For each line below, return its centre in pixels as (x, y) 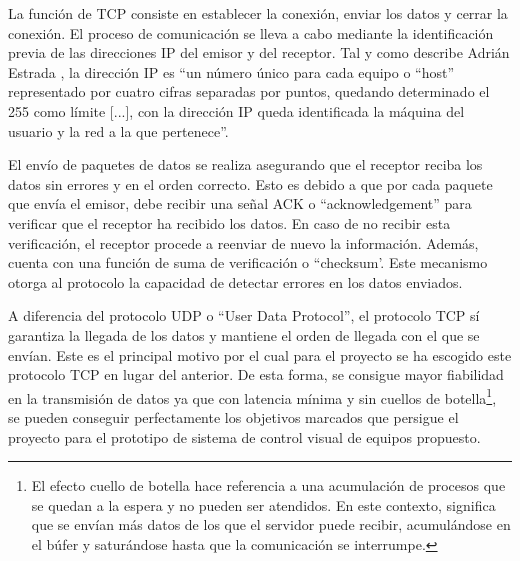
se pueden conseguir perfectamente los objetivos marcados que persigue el (233, 416)
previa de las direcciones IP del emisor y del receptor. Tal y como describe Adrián (259, 52)
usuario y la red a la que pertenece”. (118, 130)
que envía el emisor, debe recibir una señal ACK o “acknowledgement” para (240, 203)
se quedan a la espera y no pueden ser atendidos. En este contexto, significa (263, 504)
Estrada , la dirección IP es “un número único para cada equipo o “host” (231, 71)
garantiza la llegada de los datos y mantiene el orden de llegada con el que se (244, 334)
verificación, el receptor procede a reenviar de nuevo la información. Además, (243, 242)
